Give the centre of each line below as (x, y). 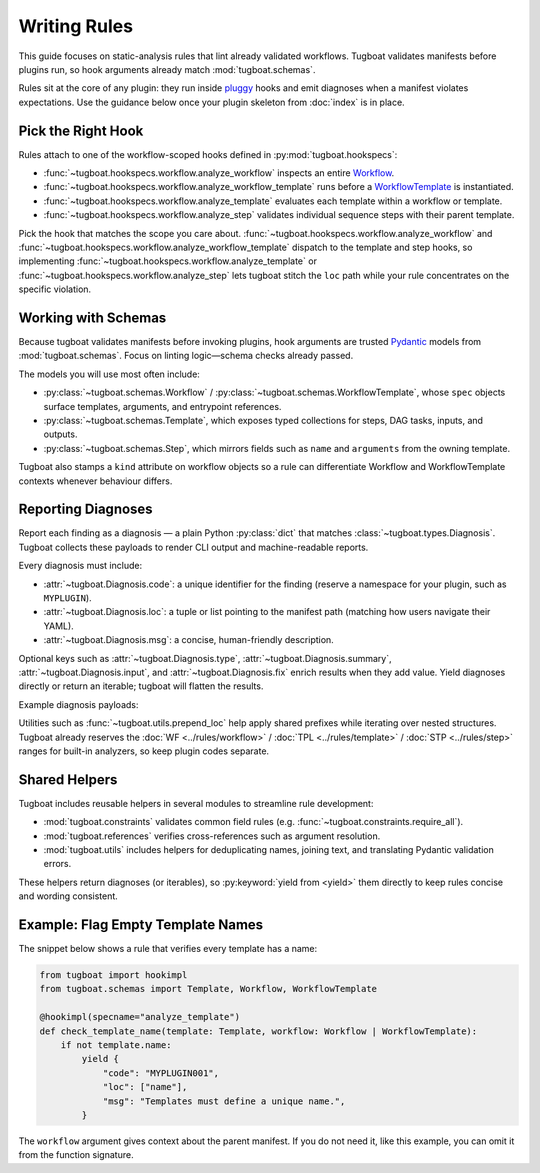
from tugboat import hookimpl (113, 975)
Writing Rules (76, 26)
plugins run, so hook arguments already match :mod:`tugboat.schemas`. (167, 69)
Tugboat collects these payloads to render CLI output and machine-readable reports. (193, 547)
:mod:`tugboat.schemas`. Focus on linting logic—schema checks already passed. (186, 356)
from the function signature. (76, 1155)
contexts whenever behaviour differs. (95, 481)
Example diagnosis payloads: (78, 704)
